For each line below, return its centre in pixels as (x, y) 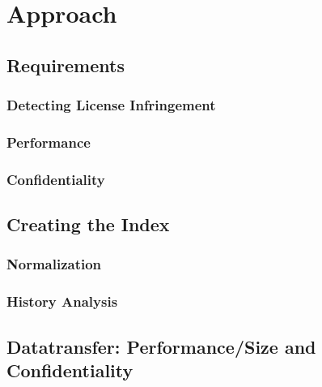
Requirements (66, 64)
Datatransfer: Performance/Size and (161, 346)
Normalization (54, 264)
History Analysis (62, 301)
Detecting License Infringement (111, 105)
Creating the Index (88, 224)
